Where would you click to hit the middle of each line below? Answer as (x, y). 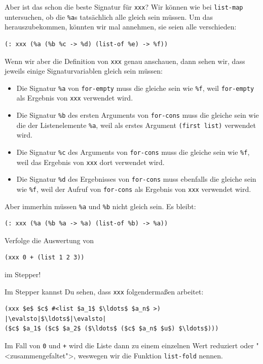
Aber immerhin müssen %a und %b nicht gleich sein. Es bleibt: (100, 206)
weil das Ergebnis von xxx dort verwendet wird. (90, 162)
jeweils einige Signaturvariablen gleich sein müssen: (84, 71)
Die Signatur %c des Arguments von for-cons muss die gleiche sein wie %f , (133, 152)
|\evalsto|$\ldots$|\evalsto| (55, 319)
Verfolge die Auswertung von (49, 240)
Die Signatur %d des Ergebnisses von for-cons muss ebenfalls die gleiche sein (136, 179)
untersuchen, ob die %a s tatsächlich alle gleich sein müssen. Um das (109, 16)
